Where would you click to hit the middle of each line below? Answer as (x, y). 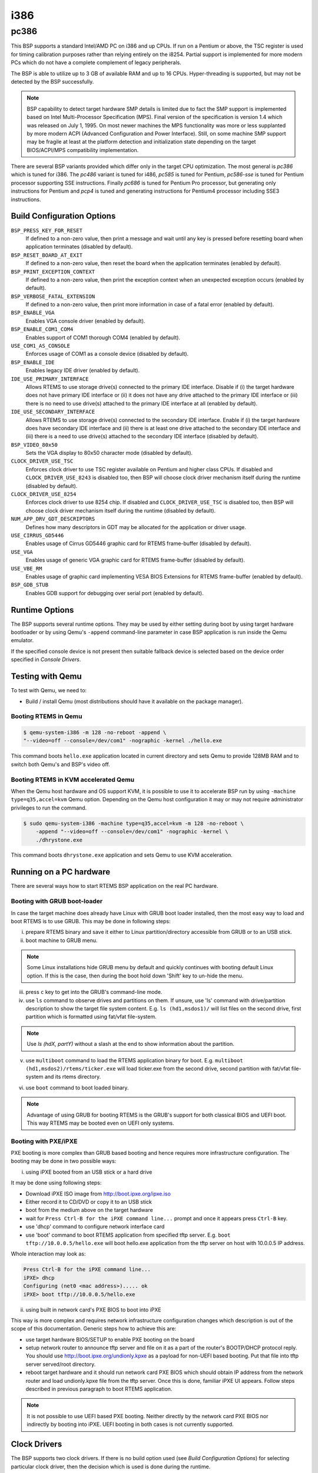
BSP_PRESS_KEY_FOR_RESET (47, 230)
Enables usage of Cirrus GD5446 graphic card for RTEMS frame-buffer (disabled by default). (138, 544)
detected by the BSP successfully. (52, 81)
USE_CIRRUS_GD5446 (37, 535)
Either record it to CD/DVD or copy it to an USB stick (89, 1202)
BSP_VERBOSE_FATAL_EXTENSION (53, 296)
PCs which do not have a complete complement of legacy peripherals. (96, 62)
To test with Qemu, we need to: (49, 691)
